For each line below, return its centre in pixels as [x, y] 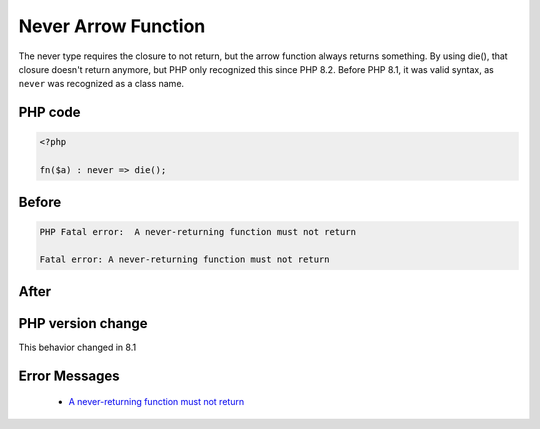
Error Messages [69, 375]
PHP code [49, 112]
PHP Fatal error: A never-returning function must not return [198, 231]
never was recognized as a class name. [101, 84]
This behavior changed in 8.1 [77, 347]
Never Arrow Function [112, 26]
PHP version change [83, 323]
